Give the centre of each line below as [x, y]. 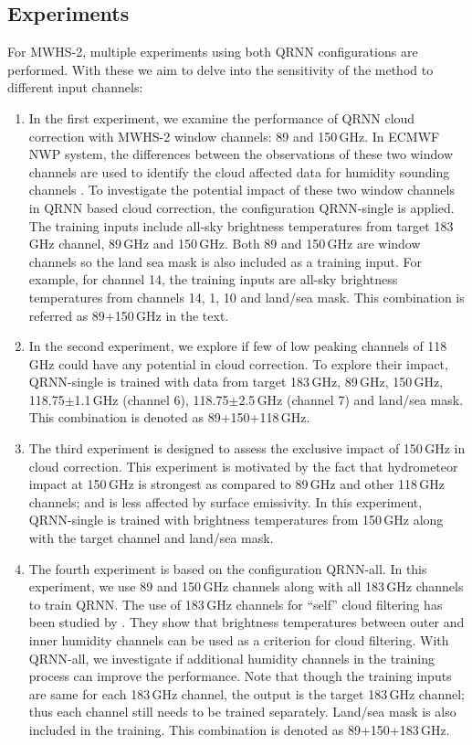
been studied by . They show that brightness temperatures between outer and [246, 622]
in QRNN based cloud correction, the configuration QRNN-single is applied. [241, 207]
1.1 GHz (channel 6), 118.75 [152, 399]
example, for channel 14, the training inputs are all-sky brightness [213, 279]
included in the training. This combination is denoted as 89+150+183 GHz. [239, 729]
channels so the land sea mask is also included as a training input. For [225, 261]
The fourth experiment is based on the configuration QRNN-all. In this [228, 568]
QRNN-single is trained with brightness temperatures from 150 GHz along [236, 520]
